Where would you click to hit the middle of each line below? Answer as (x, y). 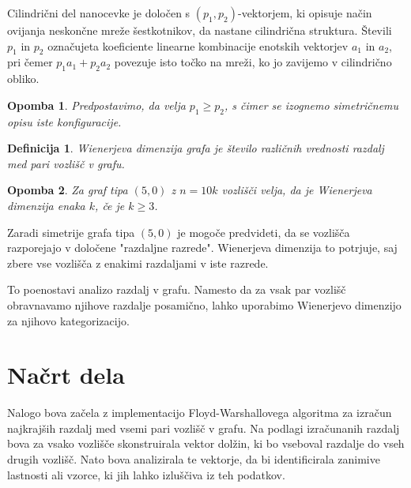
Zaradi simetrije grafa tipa (71, 232)
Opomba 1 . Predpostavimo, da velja (96, 105)
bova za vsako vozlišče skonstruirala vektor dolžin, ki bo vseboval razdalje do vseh (206, 443)
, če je (110, 205)
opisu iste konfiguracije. (64, 121)
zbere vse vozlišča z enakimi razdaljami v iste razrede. (138, 263)
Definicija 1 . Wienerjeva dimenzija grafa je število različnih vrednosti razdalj (196, 148)
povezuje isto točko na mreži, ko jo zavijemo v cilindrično (253, 62)
